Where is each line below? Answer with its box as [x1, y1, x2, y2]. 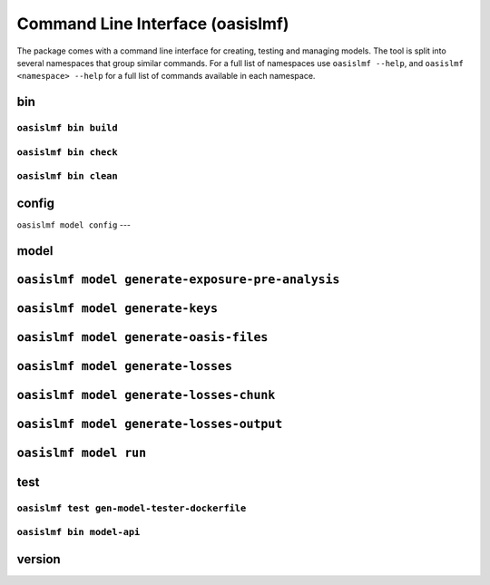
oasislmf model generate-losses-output [16, 416, 283, 431]
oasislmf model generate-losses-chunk [16, 387, 276, 403]
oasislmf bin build [16, 122, 118, 134]
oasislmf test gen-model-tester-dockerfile [16, 502, 247, 514]
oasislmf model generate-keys [16, 300, 219, 316]
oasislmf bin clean [16, 171, 118, 182]
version [16, 551, 61, 567]
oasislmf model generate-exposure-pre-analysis [16, 272, 340, 287]
